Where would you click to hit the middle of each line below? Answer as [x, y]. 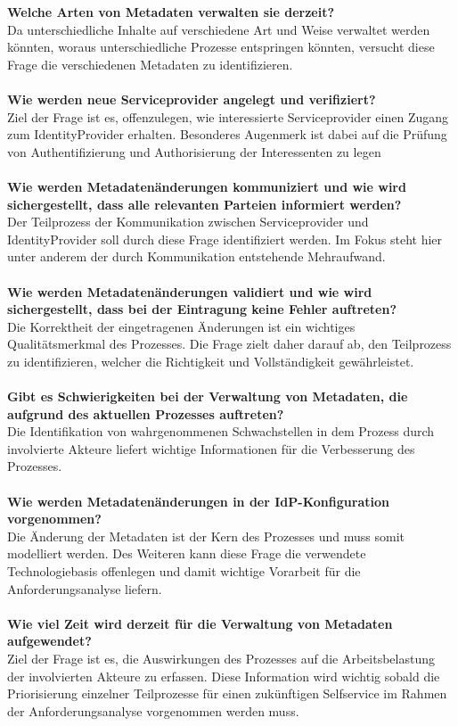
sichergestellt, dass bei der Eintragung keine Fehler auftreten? [202, 309]
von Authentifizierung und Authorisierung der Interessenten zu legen [194, 151]
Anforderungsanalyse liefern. [85, 588]
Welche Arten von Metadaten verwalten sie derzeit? [171, 12]
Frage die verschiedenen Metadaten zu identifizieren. [150, 64]
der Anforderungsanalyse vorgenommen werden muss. [153, 710]
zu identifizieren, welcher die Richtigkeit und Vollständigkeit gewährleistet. [211, 361]
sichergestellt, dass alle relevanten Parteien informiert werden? [204, 204]
